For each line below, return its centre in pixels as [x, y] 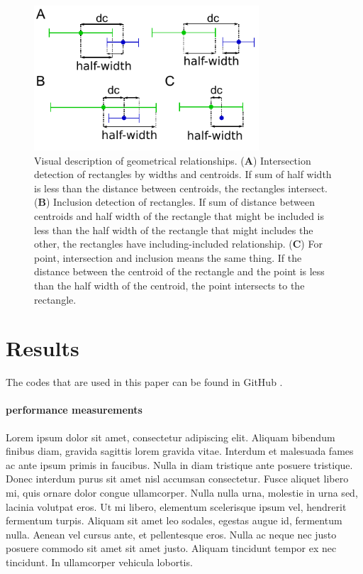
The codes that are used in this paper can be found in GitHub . [144, 382]
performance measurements [74, 410]
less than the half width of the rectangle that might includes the [174, 230]
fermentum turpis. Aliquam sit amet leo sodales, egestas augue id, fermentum [174, 520]
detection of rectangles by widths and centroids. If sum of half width [183, 174]
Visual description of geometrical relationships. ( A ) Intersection [173, 160]
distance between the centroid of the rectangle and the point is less [179, 271]
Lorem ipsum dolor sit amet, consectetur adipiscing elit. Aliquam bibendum [171, 437]
